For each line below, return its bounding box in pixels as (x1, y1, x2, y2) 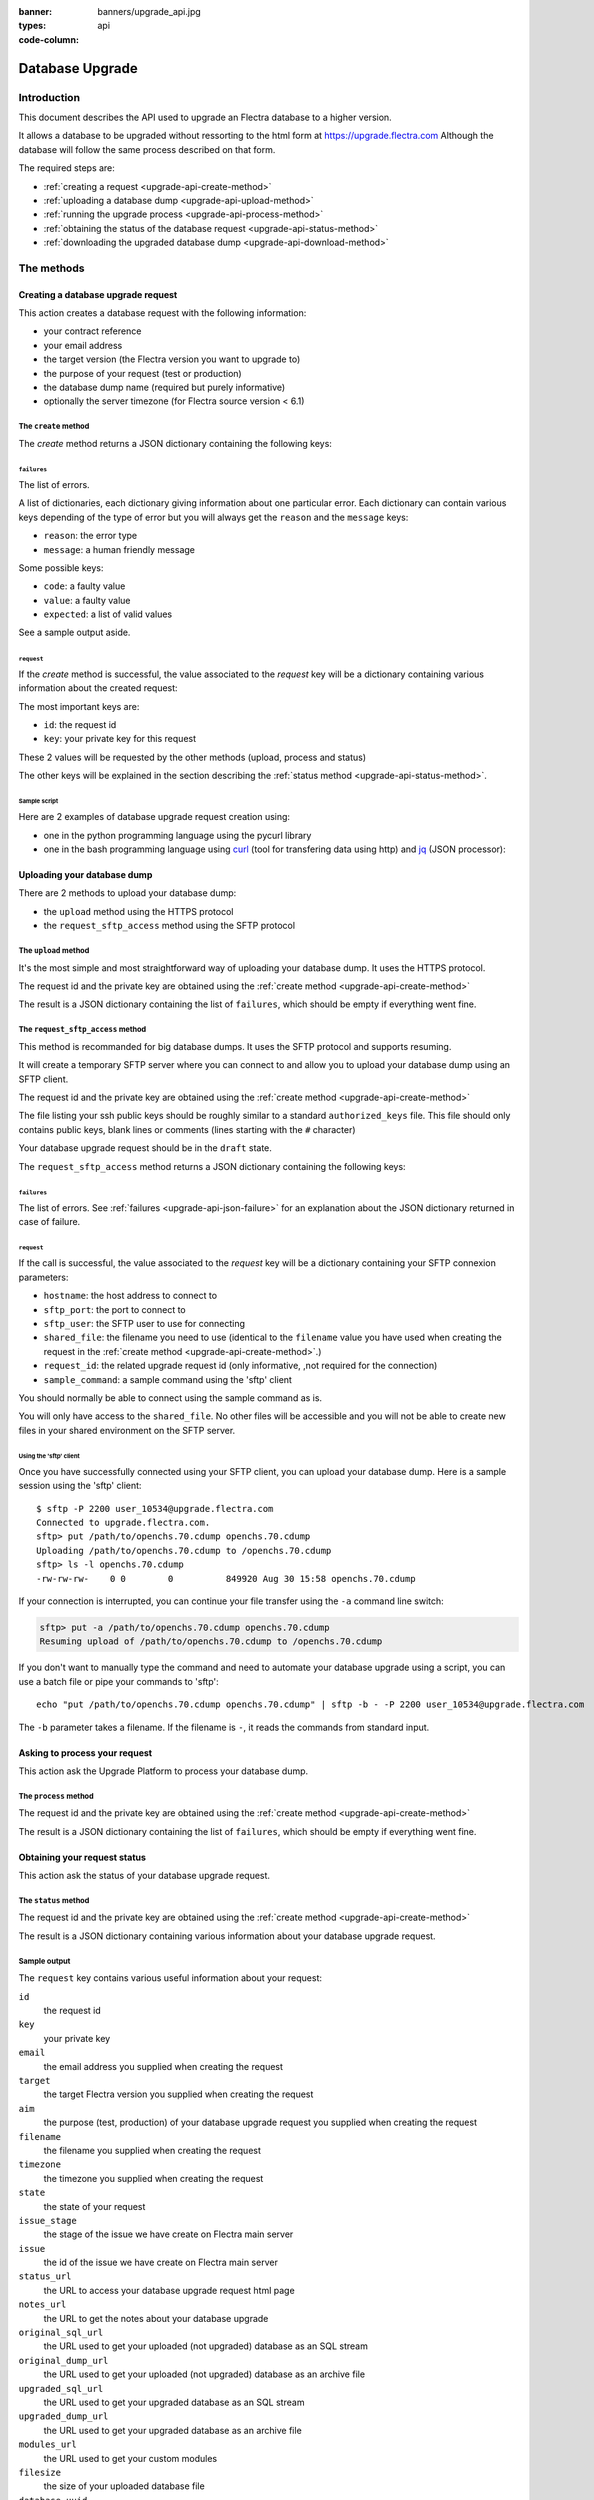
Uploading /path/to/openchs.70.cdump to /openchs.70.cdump (36, 1545, 332, 1556)
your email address (43, 339, 123, 351)
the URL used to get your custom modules (43, 2452, 218, 2464)
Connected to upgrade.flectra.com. (36, 1517, 211, 1529)
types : (18, 20, 47, 32)
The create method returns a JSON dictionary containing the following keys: (18, 437, 332, 449)
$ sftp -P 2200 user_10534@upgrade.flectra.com (36, 1503, 274, 1514)
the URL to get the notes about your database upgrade (43, 2312, 269, 2324)
